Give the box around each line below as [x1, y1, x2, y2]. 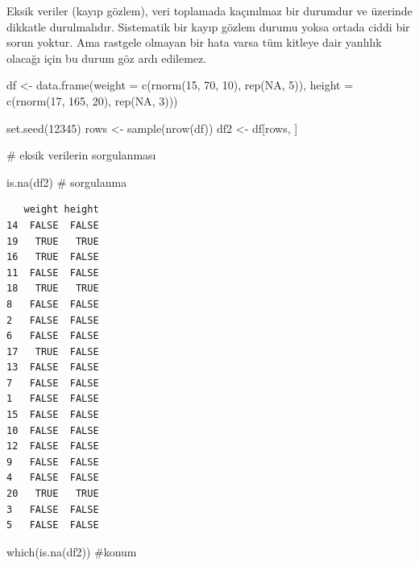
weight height [23, 204, 99, 216]
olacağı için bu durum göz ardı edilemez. [6, 49, 207, 66]
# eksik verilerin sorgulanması [6, 147, 156, 163]
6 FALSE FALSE [6, 330, 99, 342]
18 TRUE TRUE [6, 283, 99, 295]
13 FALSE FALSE [6, 361, 99, 374]
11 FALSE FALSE [6, 266, 99, 279]
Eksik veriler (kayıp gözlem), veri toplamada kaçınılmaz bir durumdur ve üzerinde [6, 2, 413, 19]
